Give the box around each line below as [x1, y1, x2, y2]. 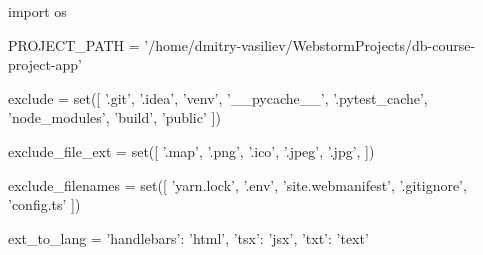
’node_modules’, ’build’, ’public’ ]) [8, 107, 221, 128]
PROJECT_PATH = [8, 34, 140, 55]
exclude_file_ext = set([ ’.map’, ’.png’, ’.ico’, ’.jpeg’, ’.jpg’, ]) [8, 140, 375, 161]
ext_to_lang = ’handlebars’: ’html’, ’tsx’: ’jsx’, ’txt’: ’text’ [8, 227, 369, 248]
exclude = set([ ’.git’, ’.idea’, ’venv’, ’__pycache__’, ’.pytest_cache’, [8, 87, 428, 108]
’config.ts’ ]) [8, 194, 81, 215]
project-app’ [8, 54, 82, 75]
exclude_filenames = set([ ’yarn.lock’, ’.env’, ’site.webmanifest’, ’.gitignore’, [8, 174, 467, 195]
